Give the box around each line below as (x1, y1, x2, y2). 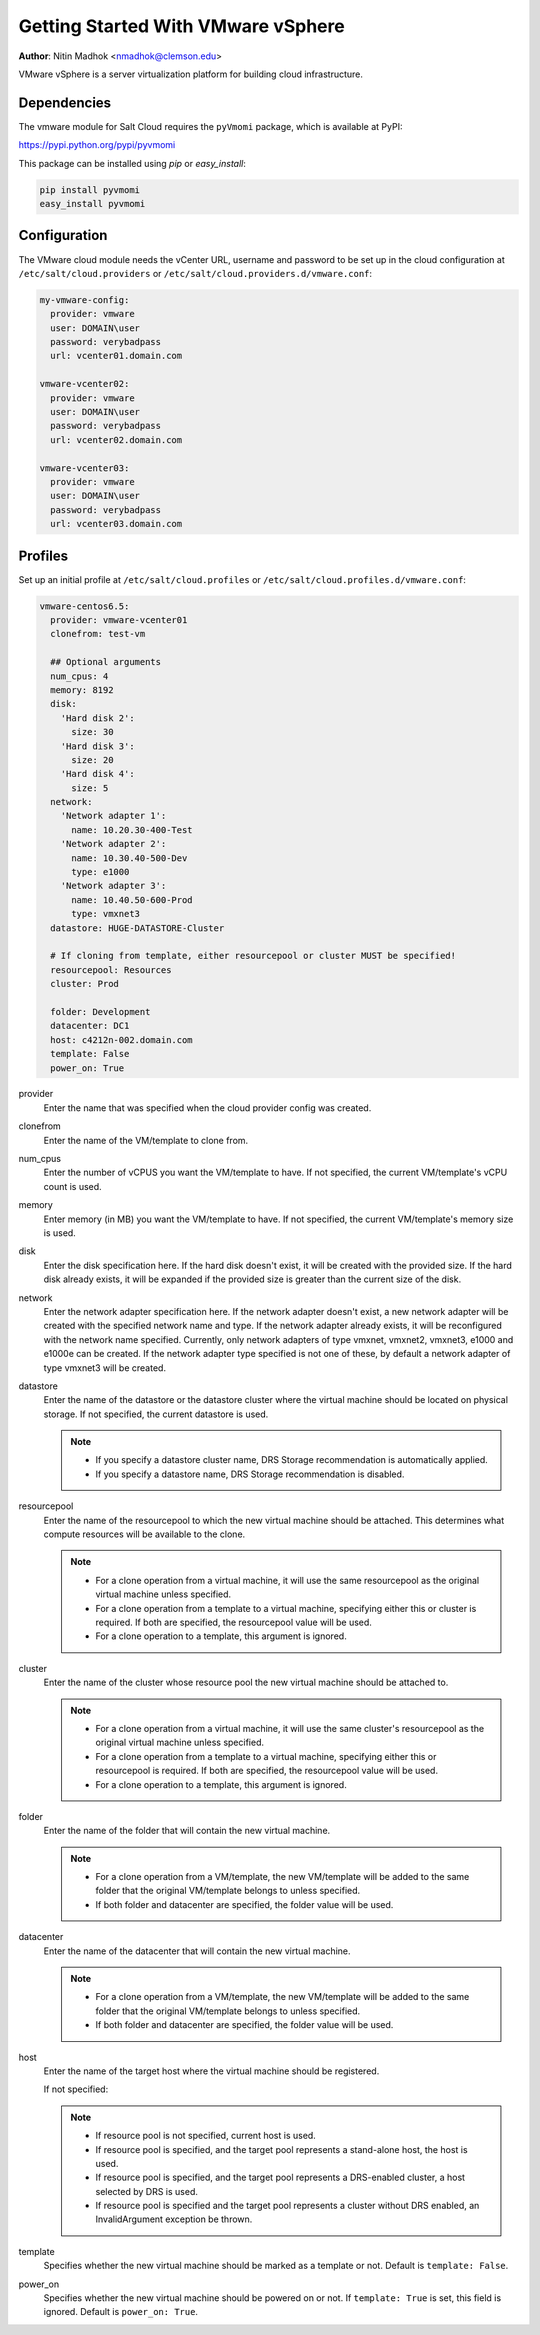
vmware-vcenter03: (39, 462, 130, 474)
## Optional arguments (50, 656, 162, 668)
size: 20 (71, 754, 114, 765)
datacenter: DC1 (50, 1020, 130, 1032)
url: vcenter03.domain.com (50, 518, 183, 530)
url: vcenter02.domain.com (50, 434, 183, 445)
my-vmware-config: (39, 294, 130, 305)
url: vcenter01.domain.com (50, 350, 183, 362)
